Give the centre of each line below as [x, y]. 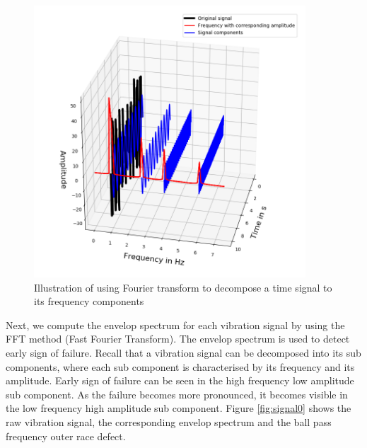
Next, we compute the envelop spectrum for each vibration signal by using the [175, 324]
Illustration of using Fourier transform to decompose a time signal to [183, 287]
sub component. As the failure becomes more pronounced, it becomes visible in [177, 394]
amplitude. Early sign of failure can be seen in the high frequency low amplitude [180, 380]
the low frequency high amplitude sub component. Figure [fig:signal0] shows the [179, 408]
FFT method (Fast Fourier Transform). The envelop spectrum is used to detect [178, 339]
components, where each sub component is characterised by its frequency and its [180, 366]
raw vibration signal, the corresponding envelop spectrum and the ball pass [169, 421]
